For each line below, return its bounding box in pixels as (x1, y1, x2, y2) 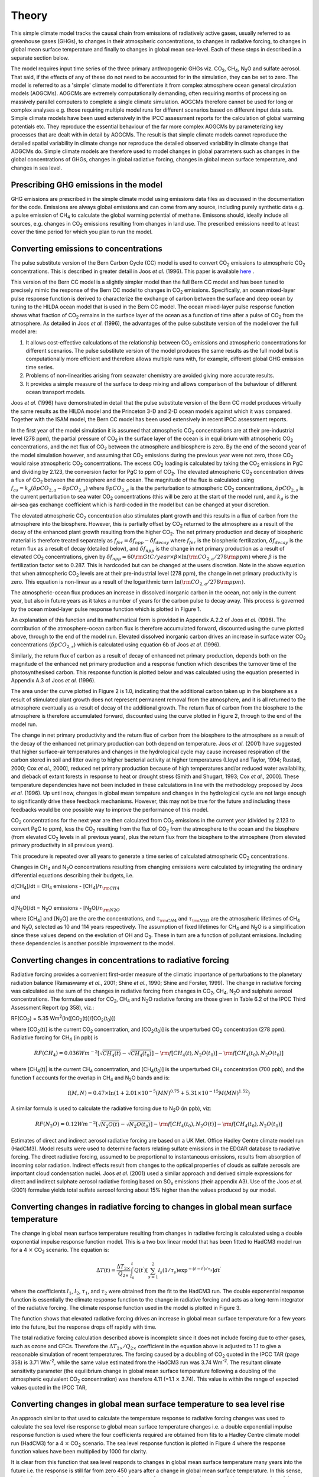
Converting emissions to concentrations (11, 244, 162, 254)
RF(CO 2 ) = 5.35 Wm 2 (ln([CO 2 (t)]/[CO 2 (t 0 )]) (11, 1014, 116, 1023)
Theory (11, 9, 48, 22)
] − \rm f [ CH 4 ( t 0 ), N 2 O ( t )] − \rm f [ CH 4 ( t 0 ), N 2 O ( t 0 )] (150, 1121, 283, 1129)
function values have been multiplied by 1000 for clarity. (11, 1448, 148, 1455)
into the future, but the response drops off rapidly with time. (11, 1323, 157, 1330)
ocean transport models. (25, 389, 86, 396)
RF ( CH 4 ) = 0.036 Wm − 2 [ (34, 1049, 100, 1058)
